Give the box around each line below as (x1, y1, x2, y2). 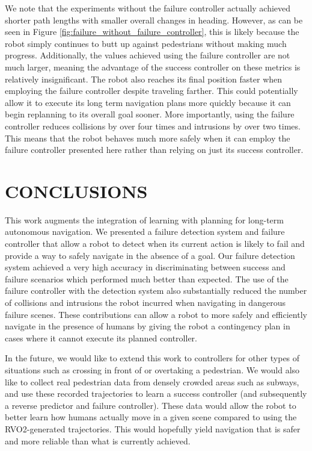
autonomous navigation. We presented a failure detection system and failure (5, 225, 285, 238)
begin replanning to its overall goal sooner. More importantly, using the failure (5, 108, 295, 120)
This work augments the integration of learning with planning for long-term (5, 213, 284, 226)
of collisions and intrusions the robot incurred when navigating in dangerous (5, 296, 286, 308)
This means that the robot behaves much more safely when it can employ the (5, 131, 290, 144)
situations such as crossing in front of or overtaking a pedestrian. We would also (5, 363, 300, 376)
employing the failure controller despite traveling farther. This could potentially (5, 84, 298, 97)
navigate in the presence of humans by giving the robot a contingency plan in (5, 320, 290, 332)
